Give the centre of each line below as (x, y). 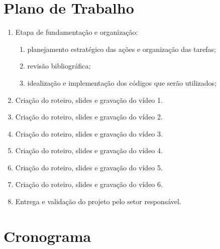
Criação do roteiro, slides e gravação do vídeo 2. (89, 117)
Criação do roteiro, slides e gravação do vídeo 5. (89, 167)
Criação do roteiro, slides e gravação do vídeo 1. (89, 100)
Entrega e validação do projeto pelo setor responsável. (98, 201)
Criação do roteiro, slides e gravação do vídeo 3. (89, 133)
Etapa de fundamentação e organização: (77, 32)
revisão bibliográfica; (59, 66)
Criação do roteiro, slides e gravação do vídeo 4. (89, 150)
